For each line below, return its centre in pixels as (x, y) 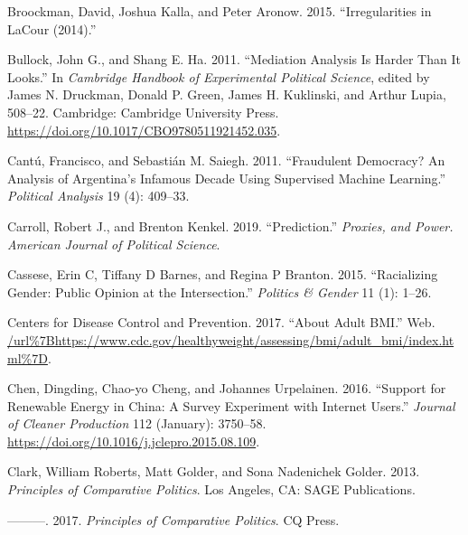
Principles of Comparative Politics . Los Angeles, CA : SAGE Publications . (211, 489)
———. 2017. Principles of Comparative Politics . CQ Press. (173, 519)
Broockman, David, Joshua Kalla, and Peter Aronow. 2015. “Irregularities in (220, 11)
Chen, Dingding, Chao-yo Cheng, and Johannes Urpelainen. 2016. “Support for (227, 388)
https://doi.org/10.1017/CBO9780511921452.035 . (144, 130)
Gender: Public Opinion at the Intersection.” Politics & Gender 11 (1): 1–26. (220, 291)
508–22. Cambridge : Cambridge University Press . (143, 112)
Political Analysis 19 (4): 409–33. (98, 196)
